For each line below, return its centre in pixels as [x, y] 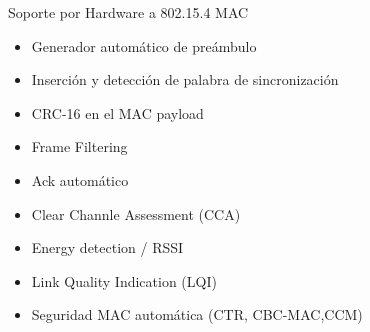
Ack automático [80, 179]
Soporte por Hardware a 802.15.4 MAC [128, 12]
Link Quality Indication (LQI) [124, 280]
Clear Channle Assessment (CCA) [136, 213]
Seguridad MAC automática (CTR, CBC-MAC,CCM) [197, 314]
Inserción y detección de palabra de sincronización [185, 79]
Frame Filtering [79, 146]
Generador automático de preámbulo [144, 45]
